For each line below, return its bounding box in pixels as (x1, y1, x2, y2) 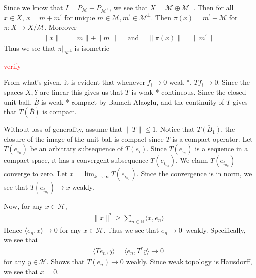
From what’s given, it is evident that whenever (4, 77, 145, 87)
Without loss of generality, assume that (4, 124, 123, 134)
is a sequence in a (195, 143, 248, 154)
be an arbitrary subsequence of (30, 143, 123, 154)
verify (4, 60, 21, 71)
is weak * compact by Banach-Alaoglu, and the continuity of (41, 96, 224, 107)
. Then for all (193, 2, 234, 12)
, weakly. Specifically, (182, 225, 246, 235)
